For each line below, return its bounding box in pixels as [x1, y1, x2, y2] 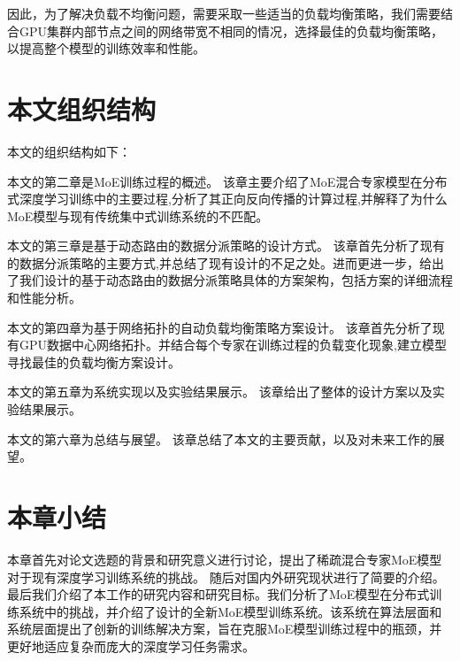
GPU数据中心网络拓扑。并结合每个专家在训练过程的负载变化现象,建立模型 [19, 335, 447, 354]
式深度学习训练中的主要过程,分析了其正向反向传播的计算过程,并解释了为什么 [7, 189, 448, 208]
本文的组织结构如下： [7, 142, 131, 160]
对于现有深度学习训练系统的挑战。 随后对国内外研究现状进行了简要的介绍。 [7, 567, 445, 586]
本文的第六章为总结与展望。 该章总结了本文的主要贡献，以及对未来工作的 [7, 429, 433, 448]
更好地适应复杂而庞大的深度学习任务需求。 [7, 636, 255, 655]
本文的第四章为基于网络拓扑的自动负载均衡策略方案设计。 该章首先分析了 [7, 318, 433, 336]
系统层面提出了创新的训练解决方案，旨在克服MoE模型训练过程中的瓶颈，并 [7, 619, 442, 638]
